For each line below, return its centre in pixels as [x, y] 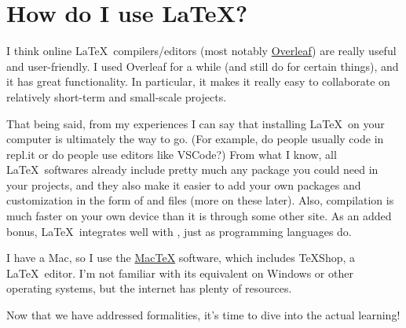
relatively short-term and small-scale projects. [117, 96]
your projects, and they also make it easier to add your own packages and [184, 184]
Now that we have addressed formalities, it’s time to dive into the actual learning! [203, 315]
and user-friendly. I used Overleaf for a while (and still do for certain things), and [203, 66]
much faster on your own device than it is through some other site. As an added [199, 216]
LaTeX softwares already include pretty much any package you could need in [192, 170]
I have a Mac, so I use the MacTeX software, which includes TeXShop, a [181, 258]
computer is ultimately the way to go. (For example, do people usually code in [195, 139]
